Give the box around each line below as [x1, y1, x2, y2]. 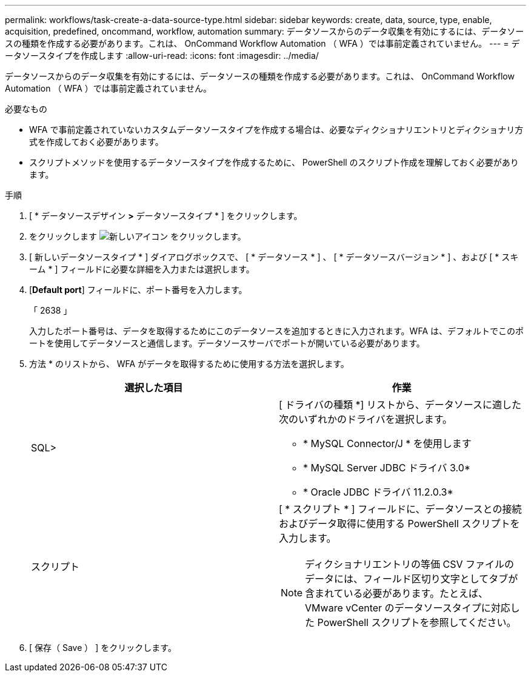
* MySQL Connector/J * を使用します [303, 437, 472, 450]
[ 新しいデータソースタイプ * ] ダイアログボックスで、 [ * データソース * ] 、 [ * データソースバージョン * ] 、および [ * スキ [29, 252, 519, 262]
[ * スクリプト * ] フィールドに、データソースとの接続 [279, 503, 522, 515]
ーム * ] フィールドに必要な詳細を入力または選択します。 [29, 264, 255, 274]
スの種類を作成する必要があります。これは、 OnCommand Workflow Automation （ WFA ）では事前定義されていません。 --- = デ [5, 38, 520, 49]
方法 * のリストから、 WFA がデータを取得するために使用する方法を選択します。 [29, 359, 349, 369]
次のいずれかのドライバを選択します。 [279, 413, 453, 425]
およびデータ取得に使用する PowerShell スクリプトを [279, 517, 520, 530]
